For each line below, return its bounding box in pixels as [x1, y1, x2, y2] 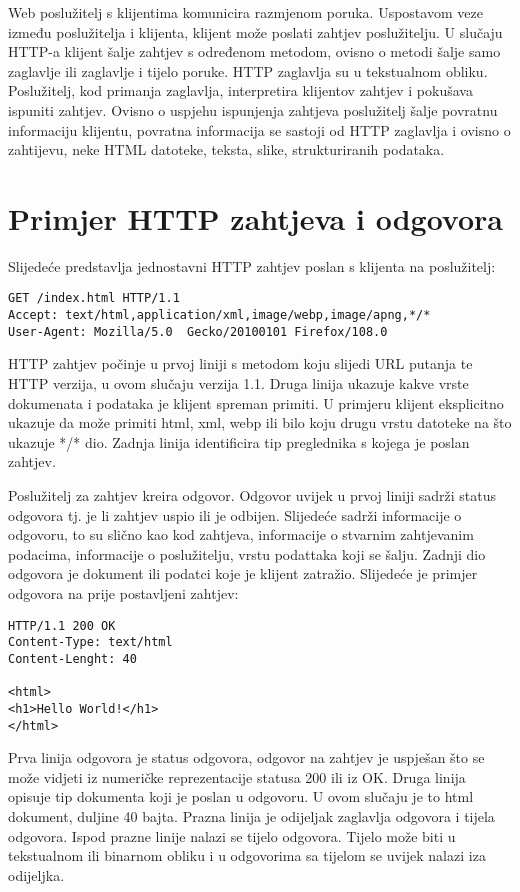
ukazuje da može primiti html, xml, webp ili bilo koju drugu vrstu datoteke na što [8, 412, 512, 433]
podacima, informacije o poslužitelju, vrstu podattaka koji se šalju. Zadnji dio [8, 543, 486, 564]
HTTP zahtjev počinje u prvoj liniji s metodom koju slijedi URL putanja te [8, 353, 473, 374]
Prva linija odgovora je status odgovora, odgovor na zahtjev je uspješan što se [8, 747, 485, 768]
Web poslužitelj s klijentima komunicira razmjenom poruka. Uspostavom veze [8, 2, 483, 22]
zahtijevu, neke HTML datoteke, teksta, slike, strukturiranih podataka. [8, 139, 445, 160]
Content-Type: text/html [8, 635, 173, 650]
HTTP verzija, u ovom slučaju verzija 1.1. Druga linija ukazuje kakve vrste [8, 373, 469, 394]
